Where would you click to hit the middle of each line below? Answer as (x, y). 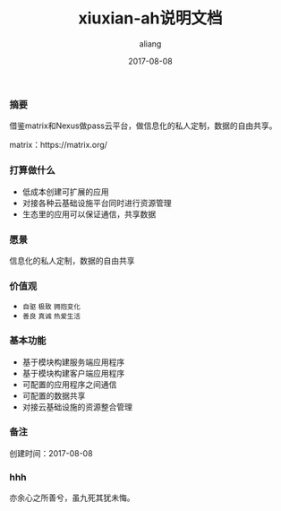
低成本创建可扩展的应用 (65, 191)
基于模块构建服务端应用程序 (73, 362)
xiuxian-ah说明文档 (150, 18)
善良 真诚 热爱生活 (51, 316)
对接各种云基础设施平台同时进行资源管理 (97, 203)
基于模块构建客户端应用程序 (73, 373)
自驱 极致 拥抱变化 (51, 307)
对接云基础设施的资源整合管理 (77, 407)
